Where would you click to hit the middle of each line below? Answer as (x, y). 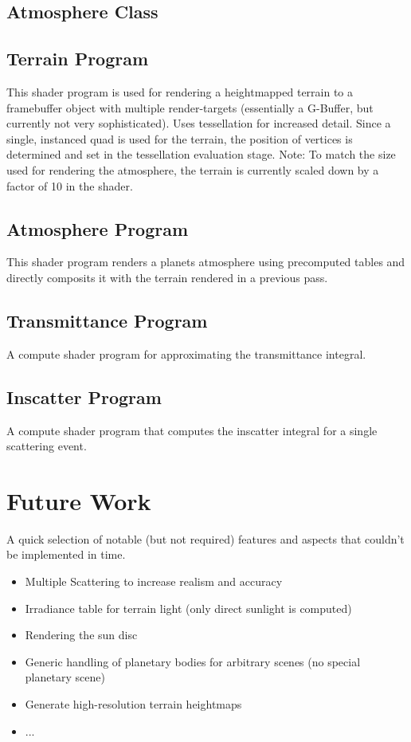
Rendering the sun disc (81, 635)
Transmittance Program (107, 320)
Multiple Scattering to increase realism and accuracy (154, 581)
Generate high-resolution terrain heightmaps (133, 704)
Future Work (79, 500)
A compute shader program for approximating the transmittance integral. (186, 353)
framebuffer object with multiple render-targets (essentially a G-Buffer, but (190, 107)
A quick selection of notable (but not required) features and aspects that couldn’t (205, 538)
